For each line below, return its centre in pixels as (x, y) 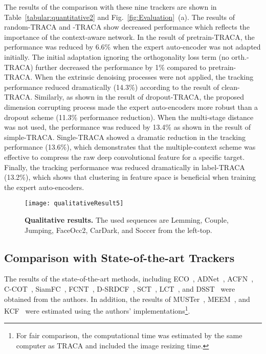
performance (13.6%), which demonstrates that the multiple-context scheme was (130, 147)
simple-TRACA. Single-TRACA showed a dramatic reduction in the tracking (125, 137)
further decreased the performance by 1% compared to (121, 67)
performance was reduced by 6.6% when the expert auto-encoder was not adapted (132, 47)
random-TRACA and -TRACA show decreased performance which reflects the (127, 27)
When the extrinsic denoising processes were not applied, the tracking (144, 77)
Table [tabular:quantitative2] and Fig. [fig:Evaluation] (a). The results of (120, 17)
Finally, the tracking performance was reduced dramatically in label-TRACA (125, 167)
